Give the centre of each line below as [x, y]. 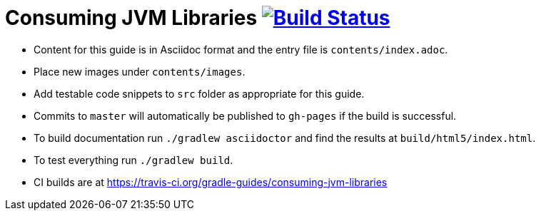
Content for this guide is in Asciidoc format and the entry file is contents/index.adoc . [241, 49]
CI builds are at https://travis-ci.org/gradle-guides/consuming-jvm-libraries [211, 182]
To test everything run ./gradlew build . [133, 160]
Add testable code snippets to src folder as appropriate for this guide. [199, 93]
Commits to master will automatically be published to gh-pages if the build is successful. [245, 115]
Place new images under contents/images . [140, 71]
